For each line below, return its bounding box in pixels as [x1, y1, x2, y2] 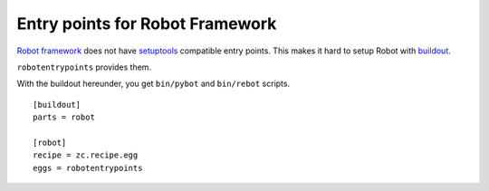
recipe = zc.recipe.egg [33, 150, 139, 160]
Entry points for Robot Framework [16, 14, 277, 33]
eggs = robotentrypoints [33, 163, 143, 173]
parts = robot [33, 112, 95, 122]
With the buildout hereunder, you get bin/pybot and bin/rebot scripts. [16, 78, 290, 90]
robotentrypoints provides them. [16, 62, 152, 72]
